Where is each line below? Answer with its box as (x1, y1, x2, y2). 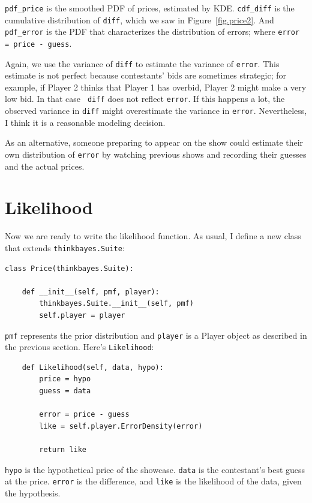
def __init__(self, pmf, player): (22, 287, 160, 296)
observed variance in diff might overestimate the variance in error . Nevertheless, (5, 104, 307, 117)
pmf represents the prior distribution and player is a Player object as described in (5, 329, 307, 341)
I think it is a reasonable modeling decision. (5, 116, 166, 128)
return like (39, 445, 87, 454)
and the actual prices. (5, 159, 85, 172)
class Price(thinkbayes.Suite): (5, 264, 134, 273)
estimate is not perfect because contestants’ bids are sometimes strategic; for (5, 69, 286, 82)
